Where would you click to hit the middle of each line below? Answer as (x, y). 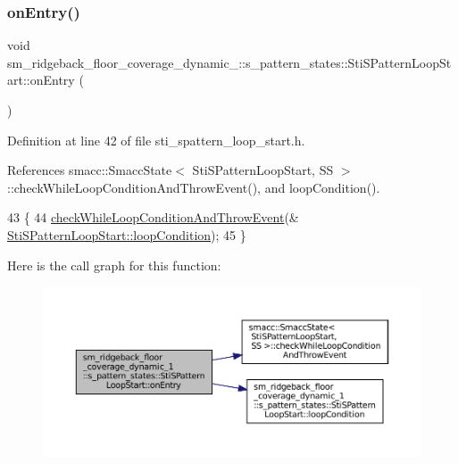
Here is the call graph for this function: (114, 265)
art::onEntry (41, 80)
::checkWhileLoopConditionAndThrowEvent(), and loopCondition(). (194, 187)
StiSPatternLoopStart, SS (263, 170)
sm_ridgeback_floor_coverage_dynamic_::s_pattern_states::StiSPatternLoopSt (229, 62)
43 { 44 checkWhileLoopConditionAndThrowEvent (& (153, 217)
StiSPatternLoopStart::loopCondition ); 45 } (127, 234)
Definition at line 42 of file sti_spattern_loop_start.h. (156, 140)
